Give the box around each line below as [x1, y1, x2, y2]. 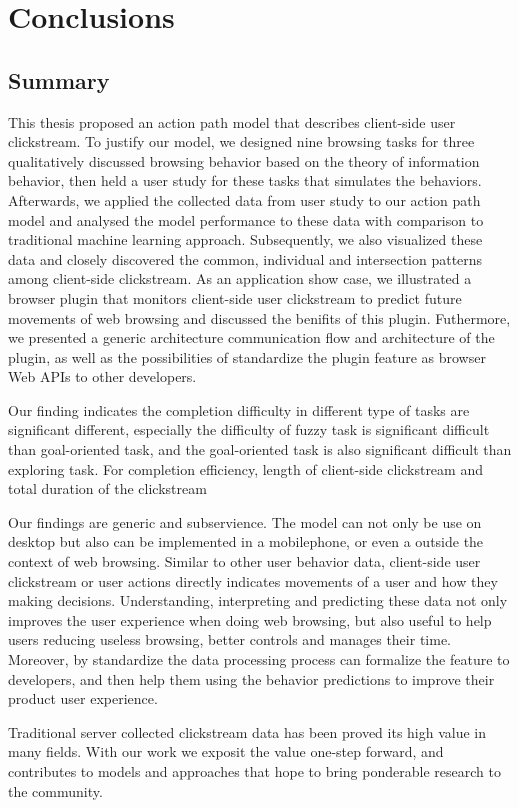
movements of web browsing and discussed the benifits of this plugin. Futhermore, [8, 307, 511, 328]
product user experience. [8, 688, 158, 709]
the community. [8, 780, 103, 801]
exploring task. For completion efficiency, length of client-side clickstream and [8, 458, 483, 479]
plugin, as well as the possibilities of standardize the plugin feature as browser [8, 346, 486, 367]
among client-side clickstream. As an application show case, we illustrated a [8, 268, 472, 289]
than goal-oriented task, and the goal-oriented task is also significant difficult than [8, 439, 512, 460]
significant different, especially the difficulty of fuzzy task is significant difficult [8, 419, 490, 440]
